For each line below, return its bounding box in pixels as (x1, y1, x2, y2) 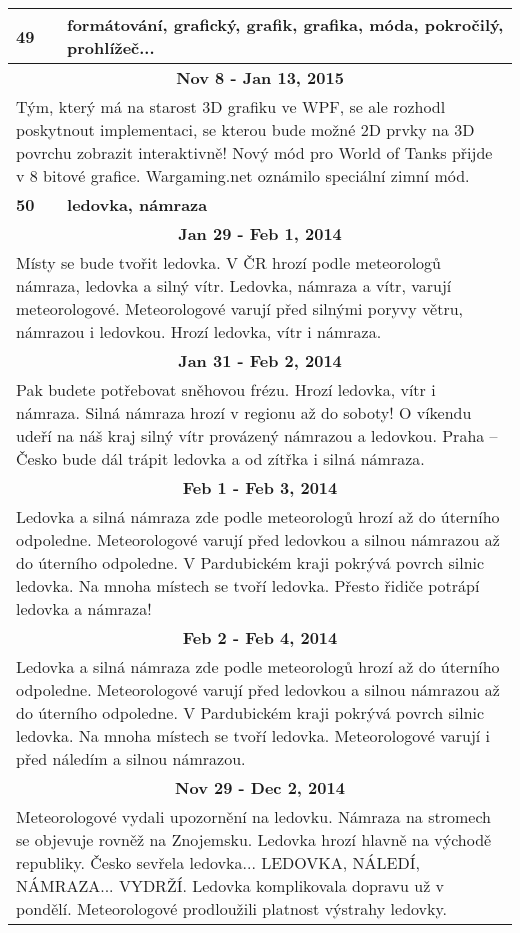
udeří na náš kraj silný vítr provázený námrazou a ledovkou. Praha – (16, 424, 498, 447)
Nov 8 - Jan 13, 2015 (176, 66, 344, 89)
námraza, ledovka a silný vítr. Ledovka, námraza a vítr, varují (16, 274, 452, 297)
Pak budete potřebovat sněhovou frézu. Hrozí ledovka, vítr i (16, 378, 436, 401)
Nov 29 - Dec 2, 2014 (175, 776, 345, 799)
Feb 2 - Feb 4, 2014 (182, 626, 338, 649)
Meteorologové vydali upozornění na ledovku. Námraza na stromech (16, 805, 491, 828)
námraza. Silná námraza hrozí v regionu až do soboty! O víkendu (16, 401, 472, 424)
